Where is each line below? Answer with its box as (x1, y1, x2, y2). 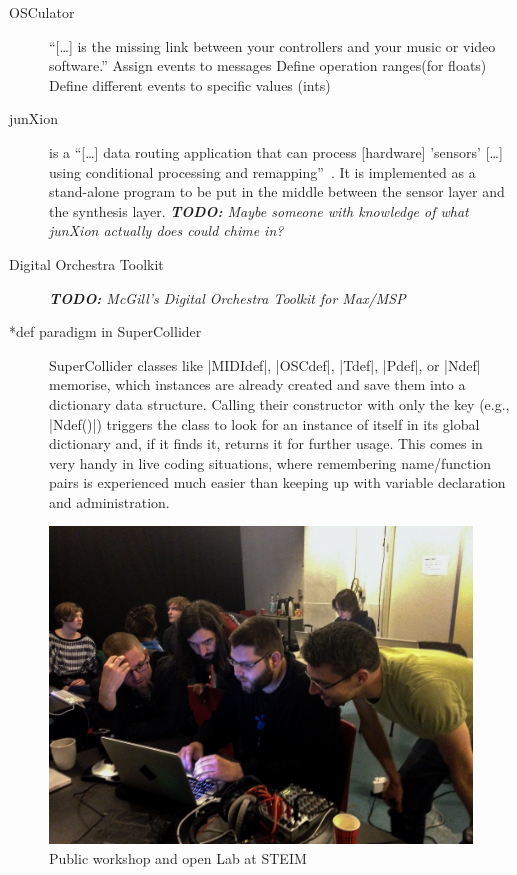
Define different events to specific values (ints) (49, 74, 331, 95)
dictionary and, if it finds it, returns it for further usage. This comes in (49, 433, 483, 454)
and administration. (49, 491, 170, 512)
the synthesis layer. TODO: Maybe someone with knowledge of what (49, 200, 469, 221)
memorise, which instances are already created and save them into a (49, 374, 466, 395)
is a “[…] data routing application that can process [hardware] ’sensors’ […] (49, 141, 503, 162)
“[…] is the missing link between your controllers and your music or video (49, 35, 496, 56)
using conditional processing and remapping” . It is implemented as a (49, 161, 476, 182)
